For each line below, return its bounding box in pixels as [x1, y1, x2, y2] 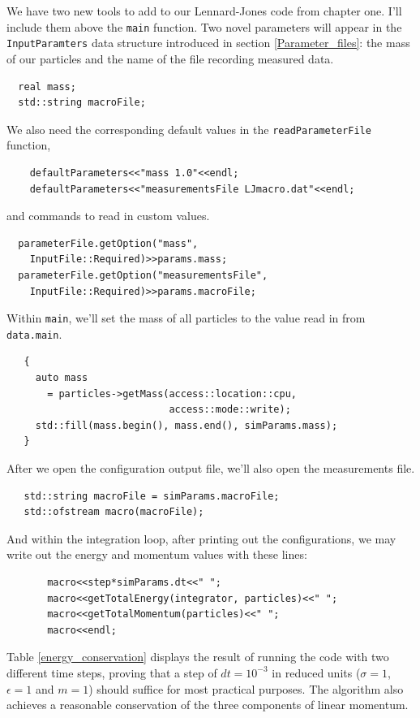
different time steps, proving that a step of [6, 664, 217, 681]
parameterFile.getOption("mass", [18, 237, 199, 249]
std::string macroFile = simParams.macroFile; [24, 490, 280, 502]
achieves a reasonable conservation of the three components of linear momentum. [6, 696, 409, 713]
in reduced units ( [272, 664, 361, 681]
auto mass [35, 372, 88, 383]
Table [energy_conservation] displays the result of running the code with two [6, 648, 389, 665]
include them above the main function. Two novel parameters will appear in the [6, 18, 402, 35]
